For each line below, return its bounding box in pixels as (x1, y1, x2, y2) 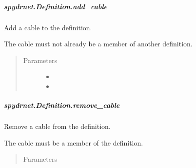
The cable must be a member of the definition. (4, 137, 143, 147)
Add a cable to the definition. (4, 22, 92, 32)
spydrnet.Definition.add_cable (4, 1, 108, 11)
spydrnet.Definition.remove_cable (4, 100, 120, 110)
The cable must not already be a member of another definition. (4, 39, 193, 49)
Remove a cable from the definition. (4, 121, 111, 131)
